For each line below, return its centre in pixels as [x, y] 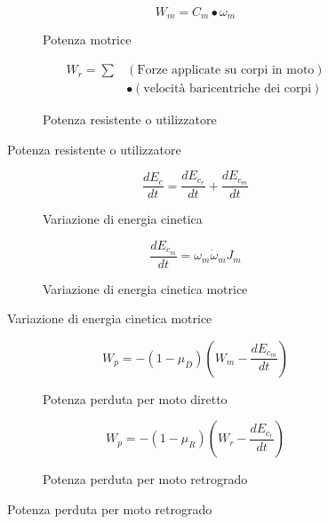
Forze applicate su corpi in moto [226, 71]
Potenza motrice [87, 40]
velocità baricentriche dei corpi [228, 89]
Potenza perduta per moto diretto [135, 398]
